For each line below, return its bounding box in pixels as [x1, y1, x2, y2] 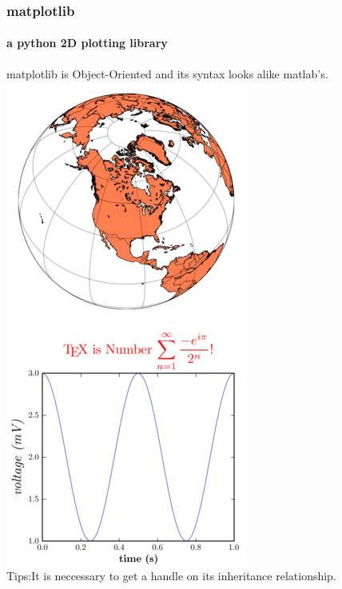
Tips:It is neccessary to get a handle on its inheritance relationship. [6, 567, 336, 584]
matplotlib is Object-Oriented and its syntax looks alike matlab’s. [6, 65, 328, 82]
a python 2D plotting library [6, 34, 168, 51]
